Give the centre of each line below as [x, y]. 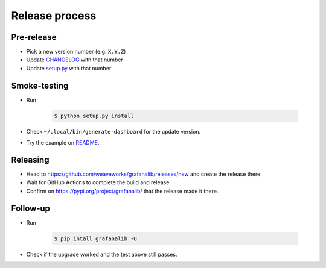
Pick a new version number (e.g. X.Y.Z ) [76, 52]
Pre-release [34, 37]
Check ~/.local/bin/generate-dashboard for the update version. [113, 131]
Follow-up [31, 208]
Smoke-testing [40, 85]
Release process [54, 16]
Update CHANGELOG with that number [75, 60]
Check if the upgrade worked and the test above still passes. [102, 254]
